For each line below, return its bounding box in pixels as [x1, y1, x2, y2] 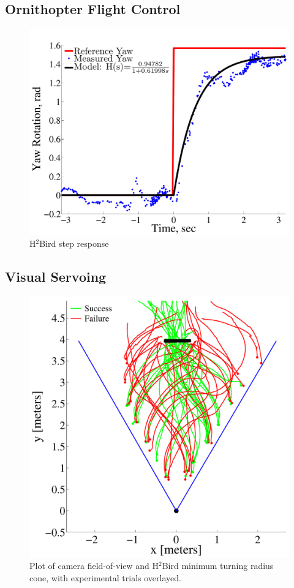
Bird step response [39, 237, 109, 250]
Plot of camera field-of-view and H [29, 559, 159, 572]
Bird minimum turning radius [162, 559, 274, 572]
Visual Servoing [5, 267, 107, 286]
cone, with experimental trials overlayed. [29, 571, 181, 584]
